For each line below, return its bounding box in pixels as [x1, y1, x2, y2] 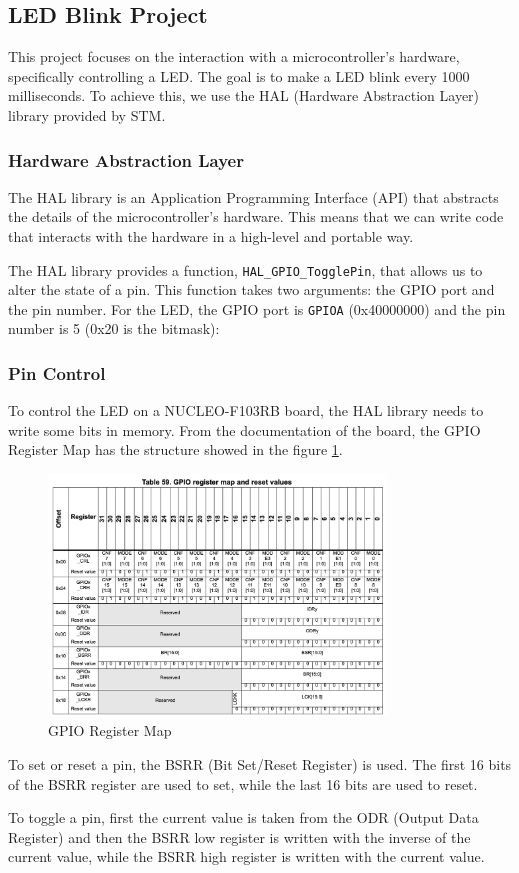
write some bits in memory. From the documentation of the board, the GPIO [8, 419, 481, 440]
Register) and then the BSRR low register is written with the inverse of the [8, 826, 471, 847]
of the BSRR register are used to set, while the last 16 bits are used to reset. [8, 773, 478, 794]
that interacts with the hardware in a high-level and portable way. [8, 225, 414, 246]
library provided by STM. [8, 104, 166, 125]
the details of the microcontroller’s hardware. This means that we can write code [8, 206, 504, 227]
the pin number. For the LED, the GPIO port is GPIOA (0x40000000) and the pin [8, 298, 506, 319]
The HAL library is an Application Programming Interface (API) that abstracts [8, 186, 499, 207]
